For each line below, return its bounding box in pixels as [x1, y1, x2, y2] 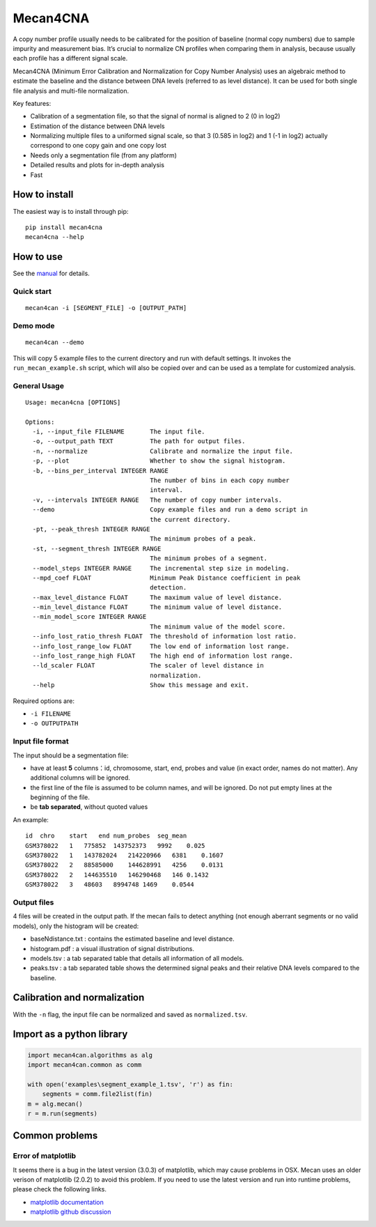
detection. [150, 584, 187, 592]
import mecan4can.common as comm [27, 1060, 142, 1069]
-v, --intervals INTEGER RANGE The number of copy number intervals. [32, 495, 283, 504]
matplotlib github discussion [30, 1207, 111, 1216]
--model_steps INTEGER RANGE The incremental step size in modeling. [32, 564, 290, 572]
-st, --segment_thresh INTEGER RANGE [32, 544, 162, 553]
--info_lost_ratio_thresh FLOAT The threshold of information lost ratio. [32, 633, 297, 640]
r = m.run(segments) [27, 1109, 97, 1118]
